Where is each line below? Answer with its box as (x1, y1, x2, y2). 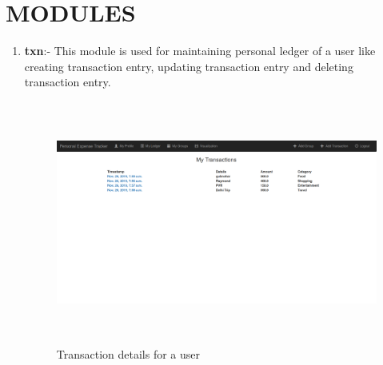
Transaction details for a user (56, 345, 201, 362)
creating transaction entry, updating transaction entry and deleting (24, 58, 353, 74)
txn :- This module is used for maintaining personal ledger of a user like (24, 42, 376, 59)
